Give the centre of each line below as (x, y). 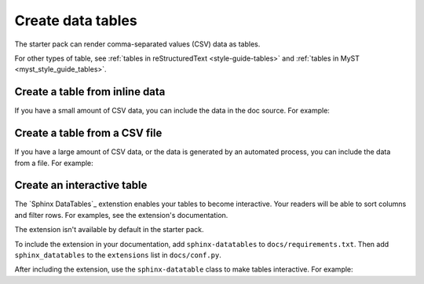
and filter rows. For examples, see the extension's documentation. (121, 215)
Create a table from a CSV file (88, 133)
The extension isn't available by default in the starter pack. (109, 230)
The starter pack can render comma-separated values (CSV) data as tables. (137, 44)
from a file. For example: (54, 163)
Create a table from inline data (90, 92)
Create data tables (76, 20)
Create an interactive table (81, 185)
